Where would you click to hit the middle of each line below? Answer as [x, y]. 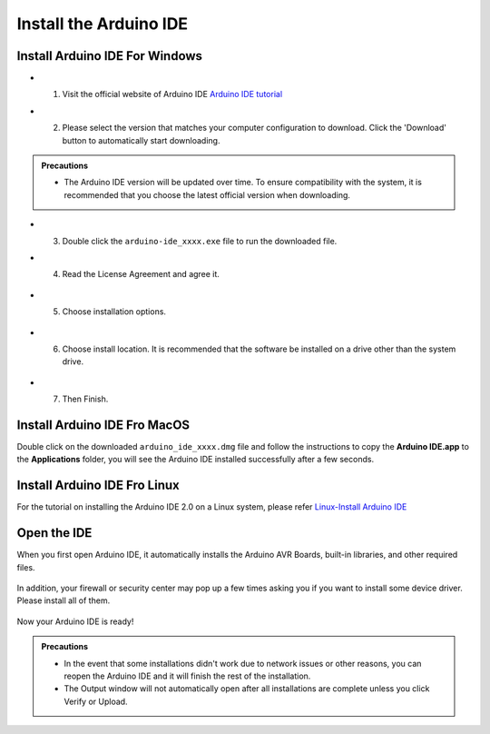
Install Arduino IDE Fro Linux [98, 486]
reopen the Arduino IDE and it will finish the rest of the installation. [187, 676]
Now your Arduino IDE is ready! [75, 621]
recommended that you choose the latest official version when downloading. [207, 194]
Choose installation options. [114, 312]
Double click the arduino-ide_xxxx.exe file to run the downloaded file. [200, 241]
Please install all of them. [64, 600]
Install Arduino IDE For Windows [110, 56]
